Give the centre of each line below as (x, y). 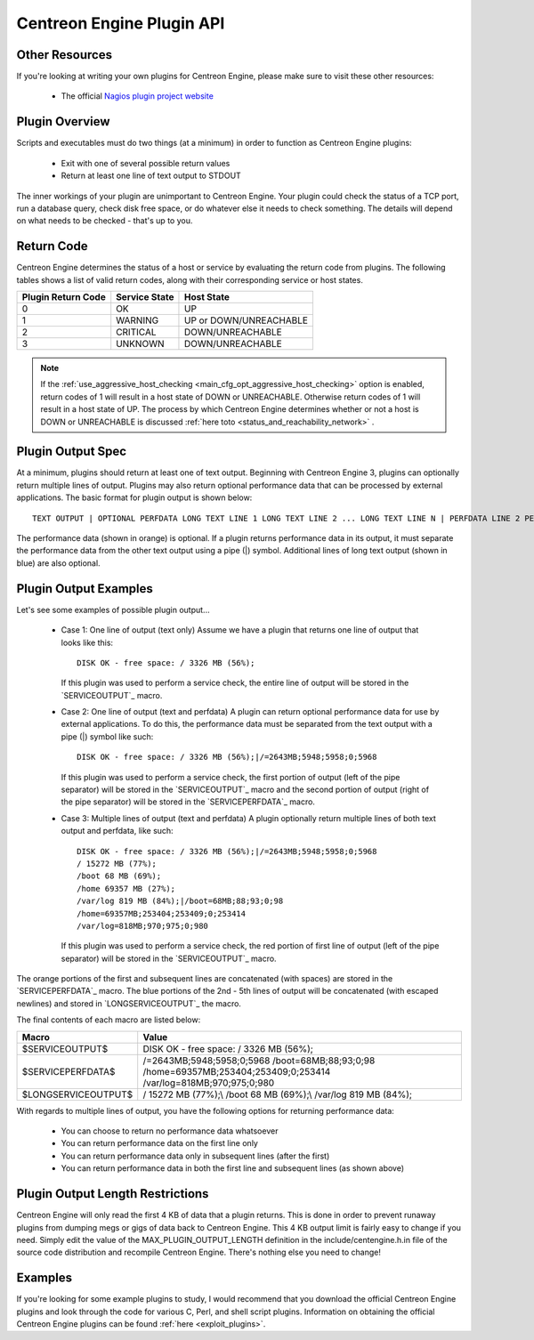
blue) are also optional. (59, 563)
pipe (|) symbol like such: (107, 736)
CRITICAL (136, 332)
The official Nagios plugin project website (137, 96)
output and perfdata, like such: (117, 831)
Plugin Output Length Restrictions (113, 1194)
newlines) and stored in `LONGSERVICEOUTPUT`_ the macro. (129, 1003)
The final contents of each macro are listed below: (109, 1020)
